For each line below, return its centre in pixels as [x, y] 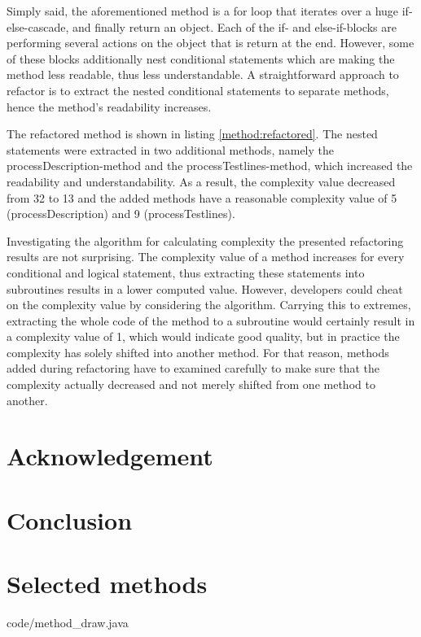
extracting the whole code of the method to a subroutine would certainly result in [211, 320]
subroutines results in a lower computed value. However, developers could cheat [205, 288]
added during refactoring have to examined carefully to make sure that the [193, 368]
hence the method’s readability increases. [109, 106]
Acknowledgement [110, 456]
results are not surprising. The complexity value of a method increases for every [206, 257]
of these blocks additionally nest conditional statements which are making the [201, 58]
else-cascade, [38, 26]
